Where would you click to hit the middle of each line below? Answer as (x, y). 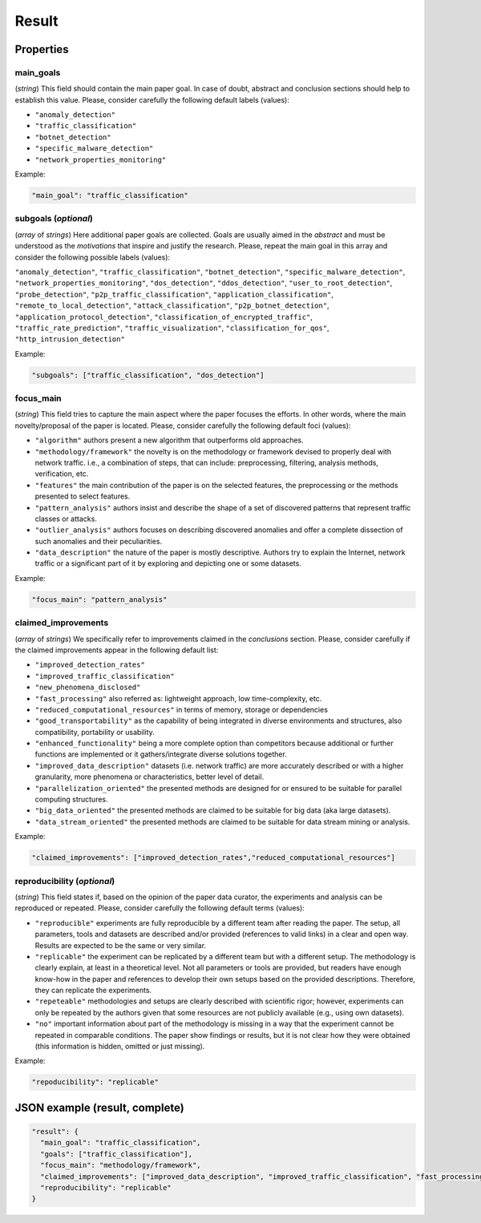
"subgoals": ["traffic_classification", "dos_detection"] (148, 375)
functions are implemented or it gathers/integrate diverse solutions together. (161, 754)
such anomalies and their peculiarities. (99, 541)
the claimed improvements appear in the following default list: (117, 650)
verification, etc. (62, 474)
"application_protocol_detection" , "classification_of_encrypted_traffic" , (164, 317)
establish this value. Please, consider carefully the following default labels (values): (152, 99)
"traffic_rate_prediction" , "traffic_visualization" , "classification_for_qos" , (172, 328)
